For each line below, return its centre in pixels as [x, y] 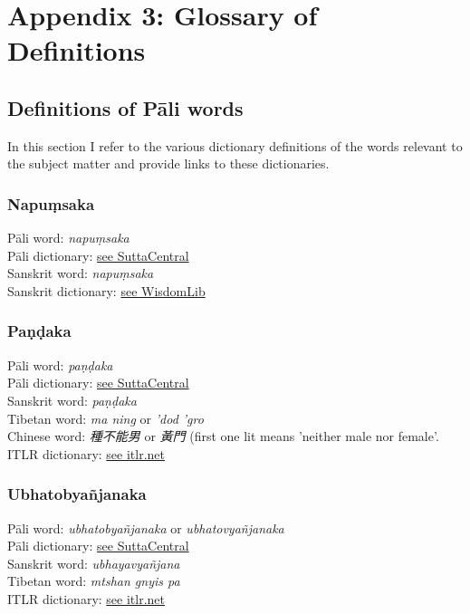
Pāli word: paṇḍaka [60, 365]
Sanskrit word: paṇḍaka [72, 400]
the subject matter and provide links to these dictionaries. [168, 163]
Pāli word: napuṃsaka [68, 238]
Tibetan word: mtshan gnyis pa [94, 581]
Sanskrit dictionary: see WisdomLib [106, 290]
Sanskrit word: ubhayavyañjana [94, 563]
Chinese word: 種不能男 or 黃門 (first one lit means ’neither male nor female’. [223, 436]
